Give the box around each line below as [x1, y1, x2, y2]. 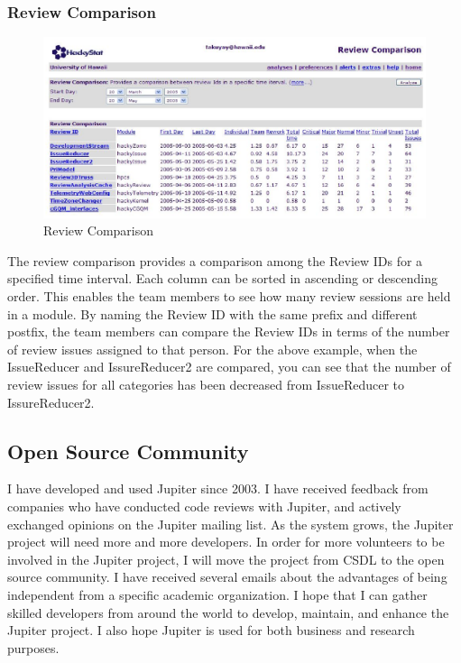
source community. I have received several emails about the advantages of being [7, 567, 447, 586]
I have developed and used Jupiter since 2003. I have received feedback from [7, 479, 429, 498]
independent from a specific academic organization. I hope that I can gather [7, 585, 428, 603]
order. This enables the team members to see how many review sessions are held [7, 287, 451, 305]
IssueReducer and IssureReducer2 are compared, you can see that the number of [7, 357, 451, 376]
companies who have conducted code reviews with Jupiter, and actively [7, 496, 401, 515]
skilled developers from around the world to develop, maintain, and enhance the [7, 603, 449, 622]
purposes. [7, 638, 60, 657]
